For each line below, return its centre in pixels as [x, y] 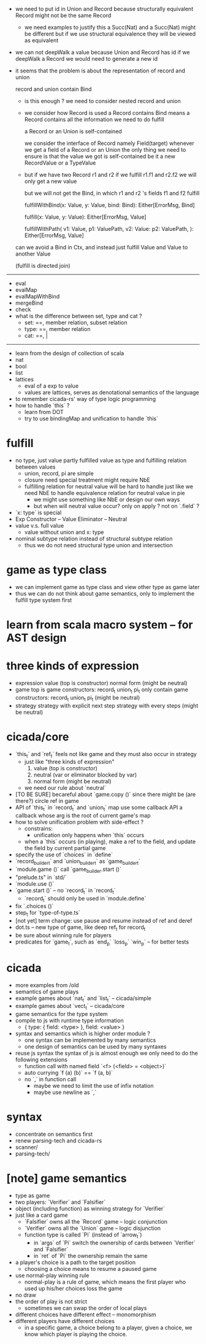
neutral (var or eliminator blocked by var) [85, 775]
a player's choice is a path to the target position [75, 1262]
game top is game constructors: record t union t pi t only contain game [101, 690]
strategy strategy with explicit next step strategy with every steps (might [107, 705]
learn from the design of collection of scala [70, 353]
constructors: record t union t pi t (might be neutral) [78, 698]
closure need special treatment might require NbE [87, 480]
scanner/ [26, 1147]
